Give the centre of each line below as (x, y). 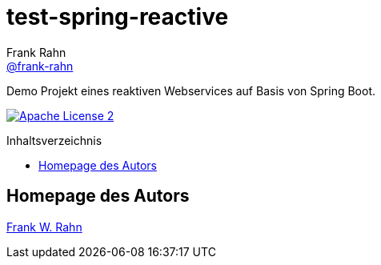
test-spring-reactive (118, 17)
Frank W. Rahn (44, 227)
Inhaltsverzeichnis (54, 140)
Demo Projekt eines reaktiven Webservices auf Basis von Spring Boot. (191, 90)
